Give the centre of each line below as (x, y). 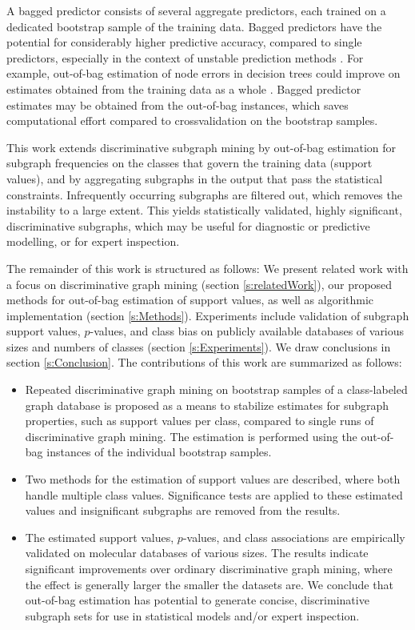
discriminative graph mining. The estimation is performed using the (191, 436)
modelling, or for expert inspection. (93, 241)
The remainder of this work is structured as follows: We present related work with (207, 268)
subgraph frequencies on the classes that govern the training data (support (190, 163)
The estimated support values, (100, 537)
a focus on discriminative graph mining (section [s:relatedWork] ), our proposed (200, 284)
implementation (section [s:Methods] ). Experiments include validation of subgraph (208, 315)
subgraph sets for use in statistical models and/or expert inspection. (192, 615)
